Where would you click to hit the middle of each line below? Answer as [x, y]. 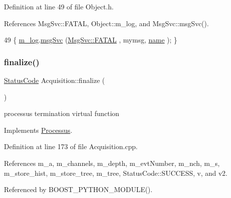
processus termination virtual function [62, 113]
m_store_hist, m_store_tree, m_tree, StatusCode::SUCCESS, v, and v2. [116, 173]
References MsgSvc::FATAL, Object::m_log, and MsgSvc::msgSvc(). [106, 23]
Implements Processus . [38, 130]
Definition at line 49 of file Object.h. [59, 6]
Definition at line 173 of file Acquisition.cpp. [71, 146]
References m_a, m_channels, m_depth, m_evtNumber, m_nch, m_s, [112, 163]
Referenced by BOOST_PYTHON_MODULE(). [78, 189]
